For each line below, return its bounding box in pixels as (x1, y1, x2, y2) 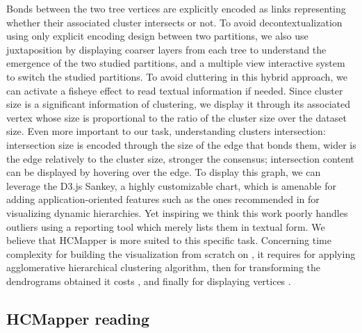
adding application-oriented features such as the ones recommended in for (6, 192, 320, 206)
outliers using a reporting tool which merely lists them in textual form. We (6, 219, 325, 234)
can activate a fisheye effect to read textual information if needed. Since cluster (6, 83, 343, 97)
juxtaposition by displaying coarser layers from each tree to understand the (6, 42, 327, 56)
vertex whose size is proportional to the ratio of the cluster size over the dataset (6, 110, 347, 124)
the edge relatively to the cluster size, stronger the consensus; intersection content (6, 151, 354, 165)
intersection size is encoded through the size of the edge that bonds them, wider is (6, 137, 356, 152)
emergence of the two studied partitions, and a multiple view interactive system (6, 56, 345, 70)
